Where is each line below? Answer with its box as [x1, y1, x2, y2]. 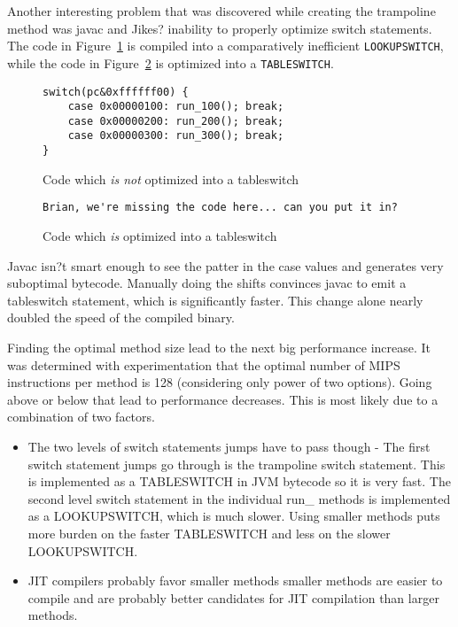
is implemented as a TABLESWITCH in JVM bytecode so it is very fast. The [27, 472, 451, 491]
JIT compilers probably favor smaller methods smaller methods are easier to [27, 571, 443, 590]
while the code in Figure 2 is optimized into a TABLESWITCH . [7, 53, 334, 72]
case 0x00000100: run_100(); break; [67, 100, 284, 113]
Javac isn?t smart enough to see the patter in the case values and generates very [7, 256, 444, 275]
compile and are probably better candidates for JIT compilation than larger [27, 588, 439, 607]
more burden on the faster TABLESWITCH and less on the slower [27, 523, 391, 542]
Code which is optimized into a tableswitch [43, 227, 277, 245]
